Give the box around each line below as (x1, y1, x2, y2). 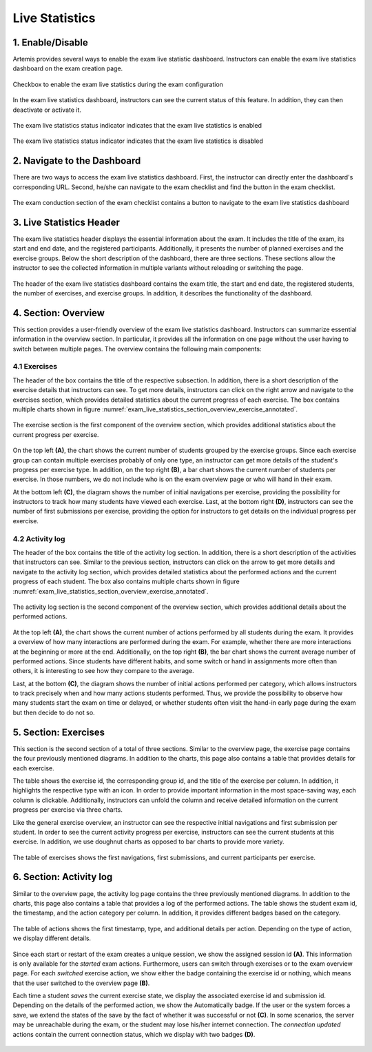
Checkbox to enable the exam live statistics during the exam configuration (12, 80, 224, 88)
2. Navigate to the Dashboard (12, 155, 141, 167)
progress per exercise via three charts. (12, 806, 123, 814)
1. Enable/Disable (12, 37, 89, 48)
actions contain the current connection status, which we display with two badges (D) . (12, 1030, 256, 1038)
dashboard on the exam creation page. (12, 64, 123, 72)
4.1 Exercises (12, 362, 58, 371)
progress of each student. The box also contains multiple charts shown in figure (12, 577, 240, 586)
